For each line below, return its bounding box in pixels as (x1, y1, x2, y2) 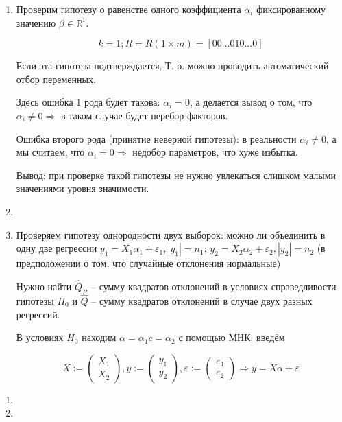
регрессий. (16, 307, 60, 321)
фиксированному (256, 2, 326, 16)
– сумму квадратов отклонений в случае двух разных (91, 293, 313, 307)
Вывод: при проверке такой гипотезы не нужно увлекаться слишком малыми (16, 167, 336, 182)
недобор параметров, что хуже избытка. (132, 145, 298, 159)
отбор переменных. (16, 71, 96, 86)
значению (16, 15, 56, 30)
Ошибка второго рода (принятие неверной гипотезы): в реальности (16, 131, 297, 145)
